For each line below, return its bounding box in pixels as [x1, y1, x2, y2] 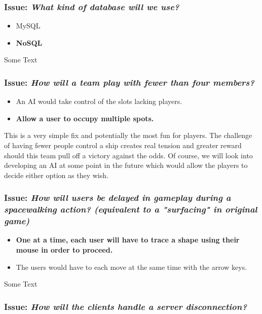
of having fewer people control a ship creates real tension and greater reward [4, 140, 242, 150]
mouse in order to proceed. [16, 245, 113, 255]
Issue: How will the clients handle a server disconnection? [4, 300, 247, 312]
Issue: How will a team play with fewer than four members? [4, 76, 254, 88]
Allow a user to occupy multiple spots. [16, 113, 154, 123]
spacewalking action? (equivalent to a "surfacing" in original [4, 203, 257, 216]
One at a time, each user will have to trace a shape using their [16, 234, 240, 245]
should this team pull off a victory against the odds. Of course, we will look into [4, 150, 253, 160]
